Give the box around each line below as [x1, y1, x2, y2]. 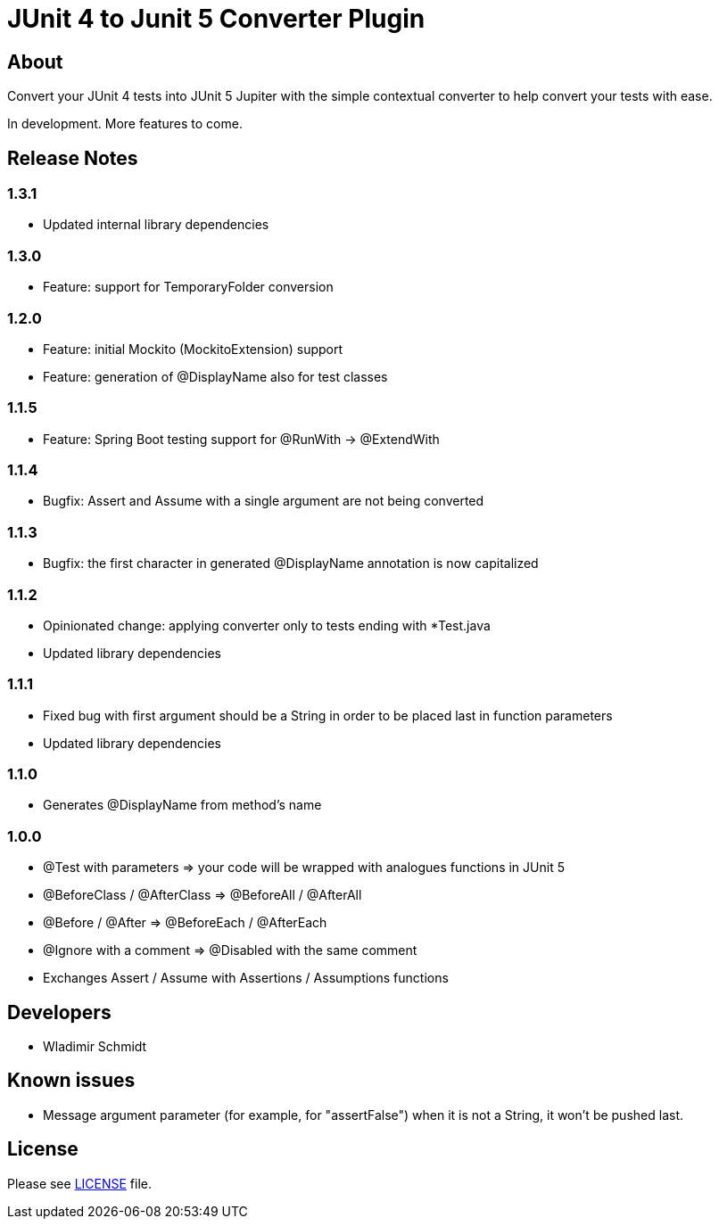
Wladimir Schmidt [43, 1038, 147, 1054]
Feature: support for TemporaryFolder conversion [43, 279, 334, 295]
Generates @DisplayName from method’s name [43, 797, 322, 813]
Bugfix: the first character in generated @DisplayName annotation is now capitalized [43, 555, 539, 572]
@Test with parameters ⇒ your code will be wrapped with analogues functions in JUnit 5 [43, 860, 565, 876]
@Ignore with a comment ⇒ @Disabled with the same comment [43, 942, 417, 959]
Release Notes [7, 146, 138, 169]
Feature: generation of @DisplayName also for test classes [43, 368, 388, 384]
